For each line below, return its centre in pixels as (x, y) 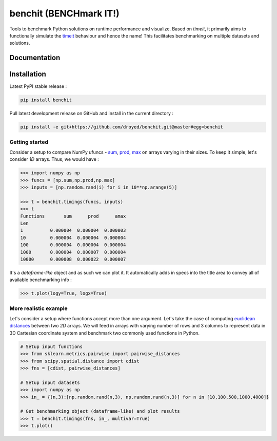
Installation (28, 74)
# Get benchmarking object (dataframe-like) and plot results (100, 411)
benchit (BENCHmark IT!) (65, 13)
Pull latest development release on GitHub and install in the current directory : (92, 114)
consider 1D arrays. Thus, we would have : (54, 159)
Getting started (29, 142)
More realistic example (38, 308)
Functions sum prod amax (73, 216)
